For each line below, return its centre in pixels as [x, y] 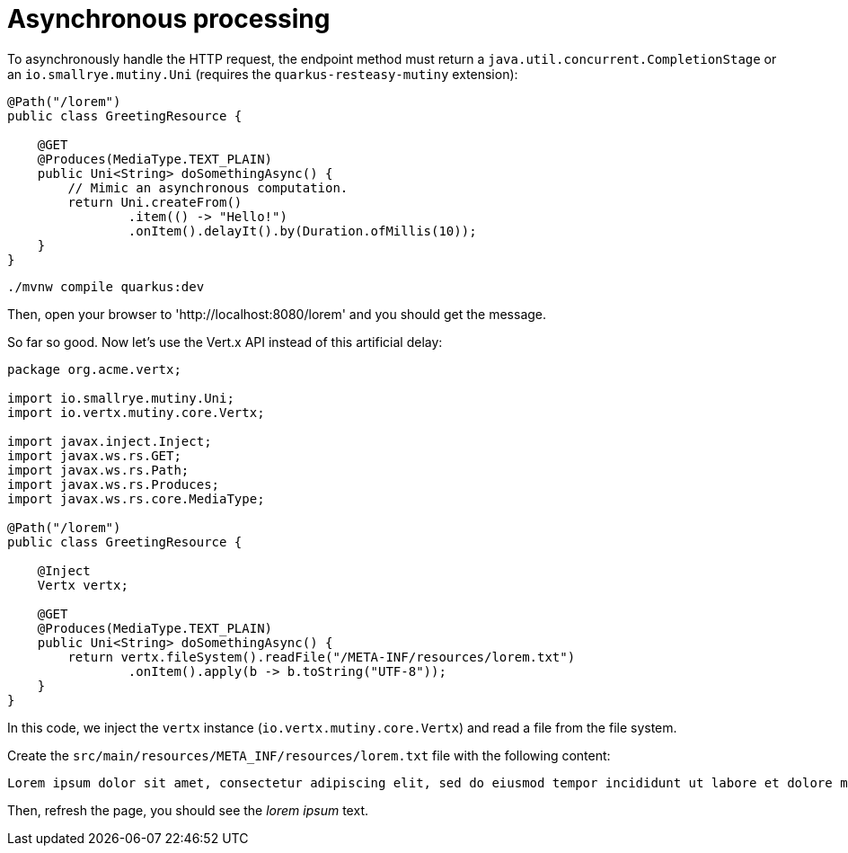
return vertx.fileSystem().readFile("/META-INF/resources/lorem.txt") [322, 657]
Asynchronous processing [169, 19]
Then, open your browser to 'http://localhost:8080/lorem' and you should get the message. [277, 314]
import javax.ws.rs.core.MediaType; [136, 498]
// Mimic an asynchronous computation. [208, 187]
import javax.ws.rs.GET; [94, 455]
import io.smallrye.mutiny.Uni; [121, 398]
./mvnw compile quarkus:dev [106, 286]
